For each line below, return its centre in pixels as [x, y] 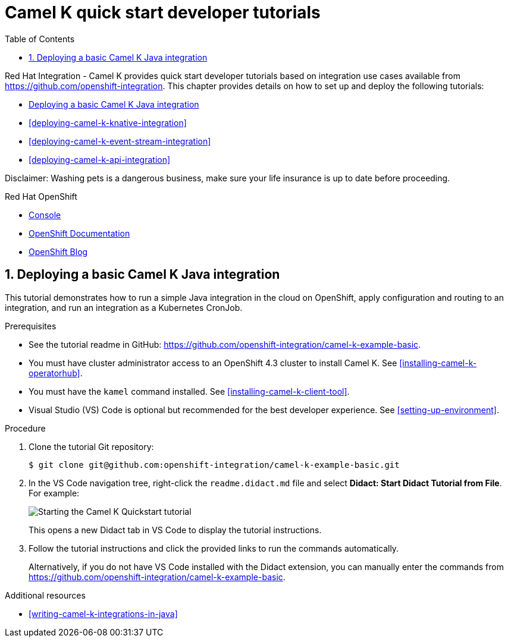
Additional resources [45, 595]
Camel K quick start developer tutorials [163, 12]
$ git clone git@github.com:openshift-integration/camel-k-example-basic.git [214, 465]
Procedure [25, 428]
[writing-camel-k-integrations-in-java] [103, 613]
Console [45, 215]
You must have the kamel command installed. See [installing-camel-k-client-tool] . [189, 391]
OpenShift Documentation [79, 233]
